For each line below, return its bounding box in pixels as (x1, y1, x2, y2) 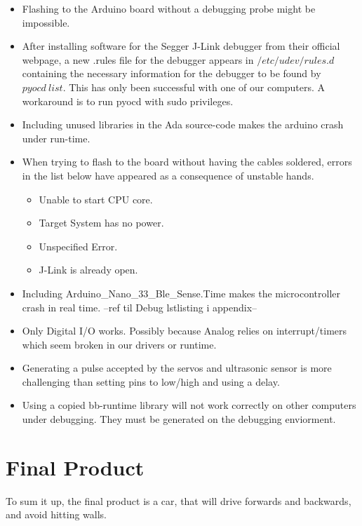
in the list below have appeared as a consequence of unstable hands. (22, 168, 314, 182)
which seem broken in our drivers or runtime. (22, 337, 217, 351)
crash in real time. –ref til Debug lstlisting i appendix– (22, 299, 257, 314)
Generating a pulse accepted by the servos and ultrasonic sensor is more (22, 360, 332, 375)
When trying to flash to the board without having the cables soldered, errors (22, 154, 352, 169)
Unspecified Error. (39, 238, 118, 253)
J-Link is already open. (39, 262, 138, 277)
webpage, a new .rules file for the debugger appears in (22, 52, 254, 67)
